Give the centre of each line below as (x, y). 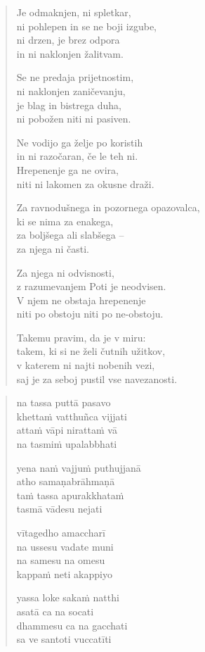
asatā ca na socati (55, 611)
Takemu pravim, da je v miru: (81, 337)
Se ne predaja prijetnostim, (75, 77)
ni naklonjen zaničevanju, (71, 90)
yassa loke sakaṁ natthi (68, 597)
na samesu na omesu (61, 560)
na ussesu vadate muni (65, 546)
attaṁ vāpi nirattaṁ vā (67, 430)
